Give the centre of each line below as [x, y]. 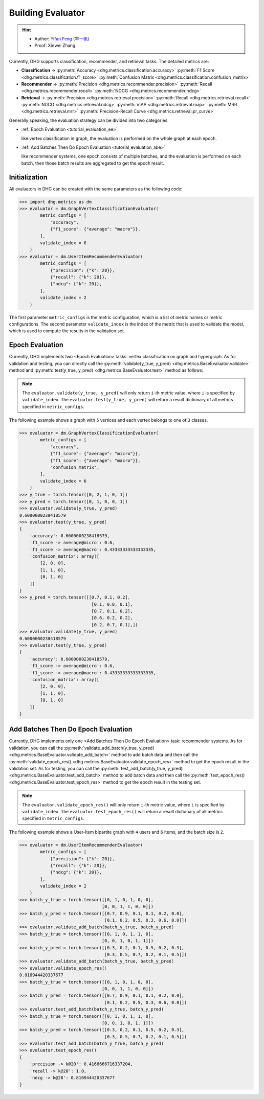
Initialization [28, 177]
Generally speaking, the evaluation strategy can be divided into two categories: [89, 120]
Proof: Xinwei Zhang [55, 46]
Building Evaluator [47, 13]
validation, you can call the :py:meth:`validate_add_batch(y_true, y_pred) [82, 748]
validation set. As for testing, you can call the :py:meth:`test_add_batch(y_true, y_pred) [96, 769]
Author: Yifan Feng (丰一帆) [62, 39]
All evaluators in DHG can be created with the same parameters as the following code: [96, 189]
